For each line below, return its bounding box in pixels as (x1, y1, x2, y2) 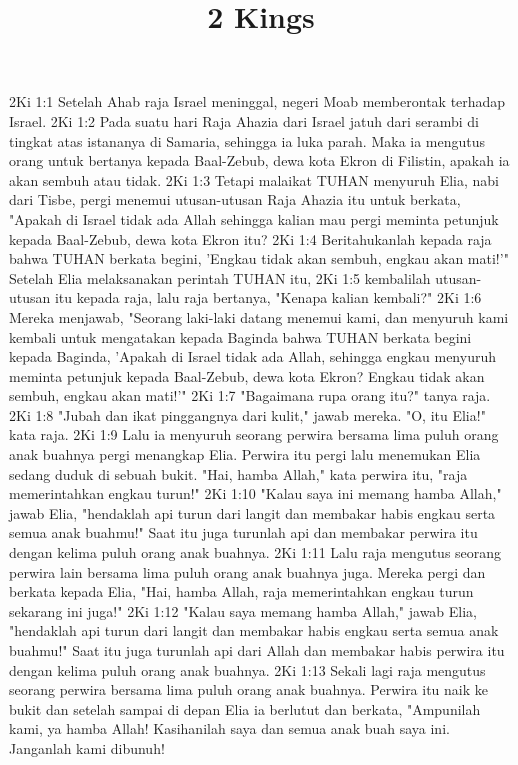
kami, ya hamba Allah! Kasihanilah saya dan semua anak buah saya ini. (9, 718, 450, 739)
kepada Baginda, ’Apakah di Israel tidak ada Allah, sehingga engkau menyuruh (9, 346, 496, 367)
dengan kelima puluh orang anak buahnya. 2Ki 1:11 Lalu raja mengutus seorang (9, 542, 502, 563)
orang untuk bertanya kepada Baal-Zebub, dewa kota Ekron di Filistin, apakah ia (9, 150, 510, 171)
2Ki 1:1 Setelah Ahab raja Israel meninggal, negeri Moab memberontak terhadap (9, 91, 506, 112)
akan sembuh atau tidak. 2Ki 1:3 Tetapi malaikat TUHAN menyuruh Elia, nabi (9, 169, 499, 190)
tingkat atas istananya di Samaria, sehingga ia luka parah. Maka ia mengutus (9, 130, 486, 151)
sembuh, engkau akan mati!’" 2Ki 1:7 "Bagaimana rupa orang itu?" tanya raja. (9, 385, 491, 406)
